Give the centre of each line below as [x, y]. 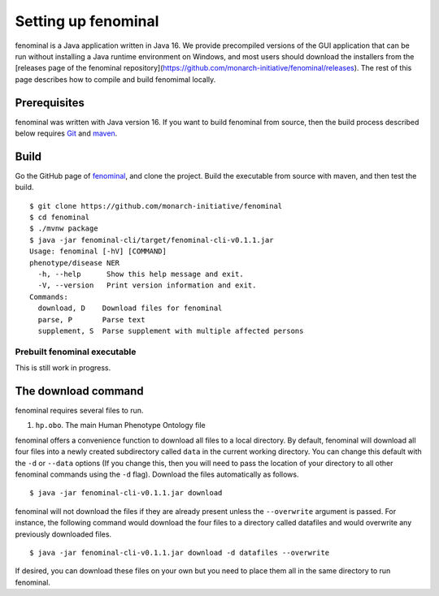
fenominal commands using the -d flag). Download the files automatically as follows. [157, 474]
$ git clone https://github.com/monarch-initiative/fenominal [156, 206]
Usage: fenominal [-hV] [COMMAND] [98, 251]
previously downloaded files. [63, 534]
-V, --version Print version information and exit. [147, 285]
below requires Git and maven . [66, 133]
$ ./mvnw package [64, 229]
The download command [79, 391]
